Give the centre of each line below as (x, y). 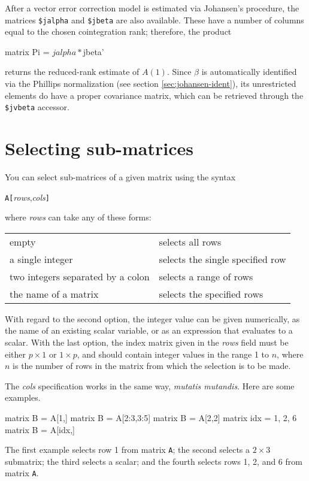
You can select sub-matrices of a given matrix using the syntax (120, 177)
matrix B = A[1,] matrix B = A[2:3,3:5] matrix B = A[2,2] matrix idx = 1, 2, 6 (151, 418)
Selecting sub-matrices (99, 148)
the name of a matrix (54, 294)
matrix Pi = (27, 51)
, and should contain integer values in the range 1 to (173, 354)
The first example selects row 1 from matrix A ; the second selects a (128, 450)
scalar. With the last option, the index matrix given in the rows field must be (147, 342)
